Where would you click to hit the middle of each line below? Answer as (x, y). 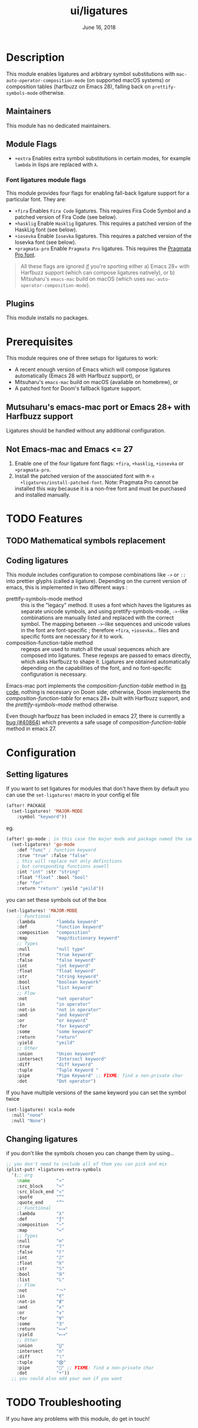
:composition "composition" (54, 933)
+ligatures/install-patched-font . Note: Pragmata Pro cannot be (99, 482)
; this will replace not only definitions (70, 861)
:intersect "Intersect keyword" (62, 1059)
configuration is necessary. (54, 674)
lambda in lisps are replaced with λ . (56, 165)
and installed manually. (42, 495)
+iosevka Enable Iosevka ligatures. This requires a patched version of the (103, 236)
